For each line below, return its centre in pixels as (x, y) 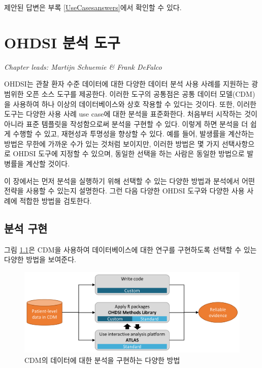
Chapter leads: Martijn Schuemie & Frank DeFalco (83, 66)
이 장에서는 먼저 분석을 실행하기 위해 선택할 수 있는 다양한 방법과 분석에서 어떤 (129, 180)
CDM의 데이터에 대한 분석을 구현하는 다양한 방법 (102, 360)
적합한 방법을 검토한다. (56, 200)
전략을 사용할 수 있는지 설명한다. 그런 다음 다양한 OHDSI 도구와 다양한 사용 (124, 191)
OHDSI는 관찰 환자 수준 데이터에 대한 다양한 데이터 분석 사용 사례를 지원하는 (127, 84)
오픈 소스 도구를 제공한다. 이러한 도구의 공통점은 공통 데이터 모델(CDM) (141, 93)
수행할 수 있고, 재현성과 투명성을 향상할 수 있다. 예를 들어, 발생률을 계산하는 (134, 134)
